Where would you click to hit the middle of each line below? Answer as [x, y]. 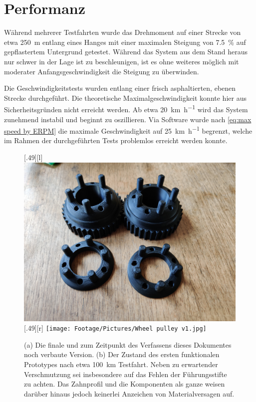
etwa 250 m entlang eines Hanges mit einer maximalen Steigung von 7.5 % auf [125, 42]
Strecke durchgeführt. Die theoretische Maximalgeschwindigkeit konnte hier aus [125, 98]
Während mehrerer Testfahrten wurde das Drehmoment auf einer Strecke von [123, 32]
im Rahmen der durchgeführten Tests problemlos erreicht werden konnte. [116, 140]
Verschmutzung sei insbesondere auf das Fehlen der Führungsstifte [126, 374]
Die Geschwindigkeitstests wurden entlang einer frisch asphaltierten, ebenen [120, 88]
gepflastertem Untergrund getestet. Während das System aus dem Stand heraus [126, 52]
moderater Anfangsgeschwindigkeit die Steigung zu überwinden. [102, 71]
